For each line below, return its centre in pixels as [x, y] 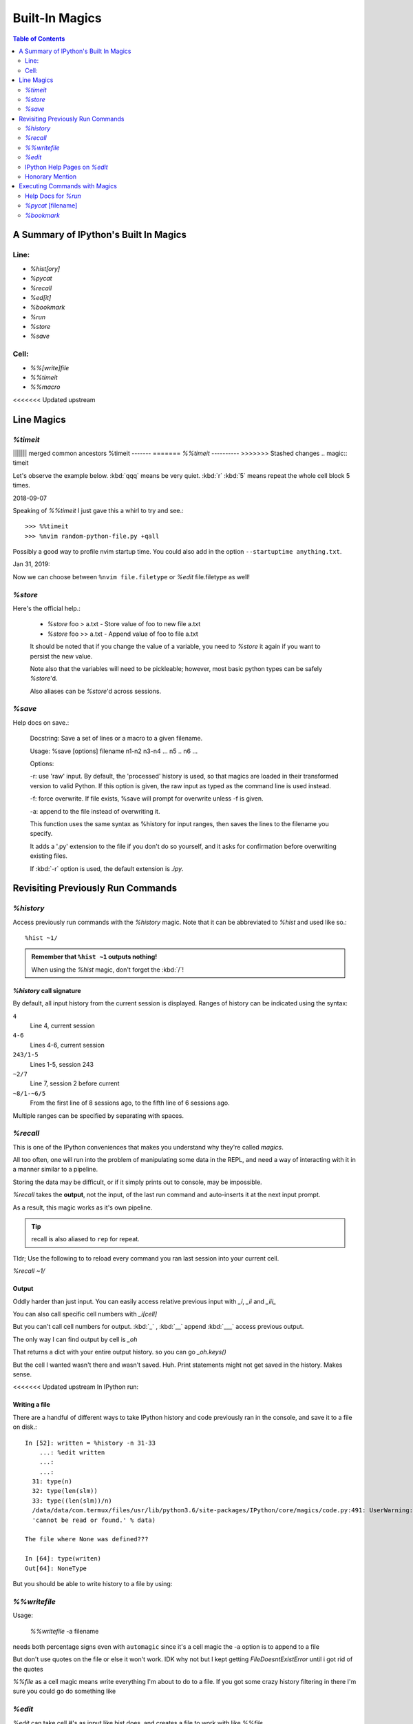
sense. [22, 1374]
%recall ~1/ [29, 1271]
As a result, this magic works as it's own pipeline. [83, 1207]
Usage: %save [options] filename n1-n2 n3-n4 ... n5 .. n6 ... [114, 751]
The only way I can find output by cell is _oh [75, 1339]
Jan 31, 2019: [32, 564]
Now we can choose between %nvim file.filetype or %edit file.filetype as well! [131, 577]
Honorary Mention [51, 177]
